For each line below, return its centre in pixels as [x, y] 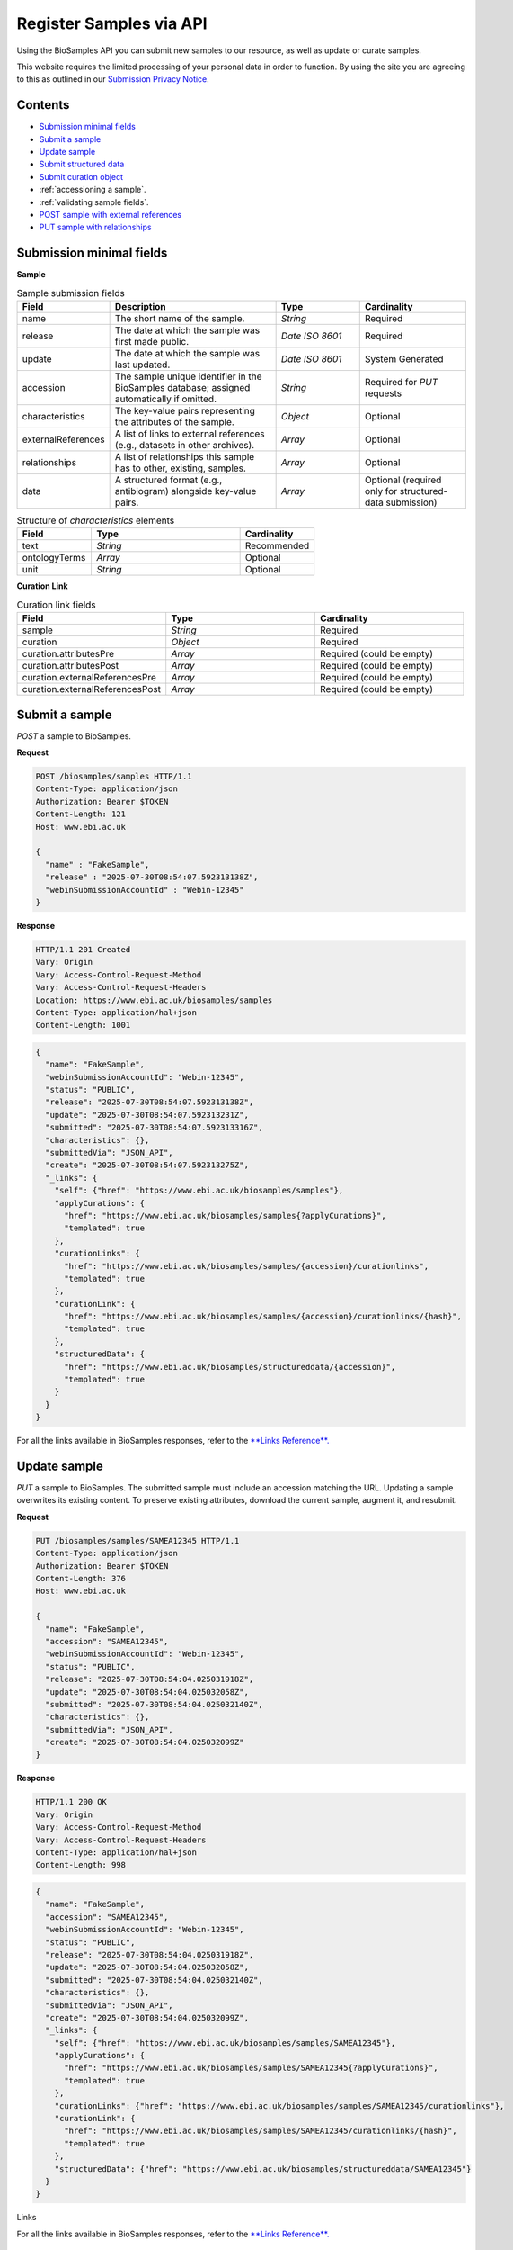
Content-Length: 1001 [83, 1025]
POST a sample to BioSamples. [74, 736]
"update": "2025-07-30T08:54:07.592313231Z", [147, 1115]
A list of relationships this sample [185, 457]
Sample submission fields [71, 292]
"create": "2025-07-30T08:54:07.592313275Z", [147, 1165]
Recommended [277, 546]
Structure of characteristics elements [96, 520]
